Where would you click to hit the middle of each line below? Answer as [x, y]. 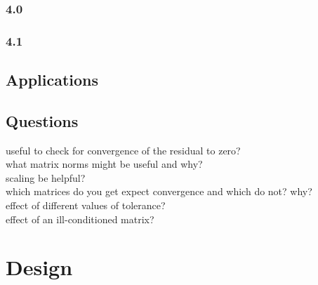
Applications [52, 80]
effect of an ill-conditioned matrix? [80, 219]
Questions [42, 120]
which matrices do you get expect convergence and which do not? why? [159, 191]
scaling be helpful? [46, 177]
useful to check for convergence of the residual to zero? [123, 150]
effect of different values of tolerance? [86, 205]
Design [39, 267]
